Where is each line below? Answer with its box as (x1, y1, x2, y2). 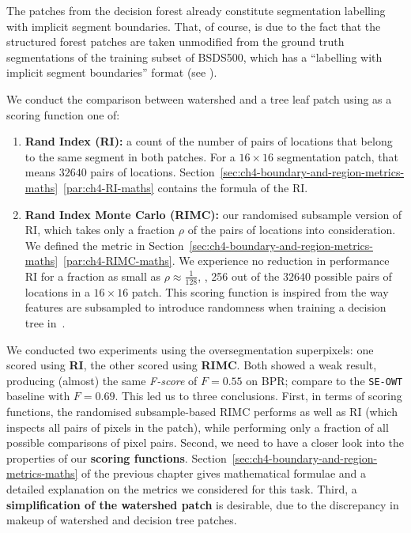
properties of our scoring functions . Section (6, 449, 227, 466)
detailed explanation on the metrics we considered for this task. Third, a (6, 480, 357, 497)
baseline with (6, 387, 70, 404)
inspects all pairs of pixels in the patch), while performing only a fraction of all (6, 418, 389, 435)
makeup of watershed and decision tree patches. (6, 512, 237, 528)
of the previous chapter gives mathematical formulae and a (81, 465, 367, 482)
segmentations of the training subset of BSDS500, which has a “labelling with (6, 48, 383, 65)
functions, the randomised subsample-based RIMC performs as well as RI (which (6, 403, 398, 419)
